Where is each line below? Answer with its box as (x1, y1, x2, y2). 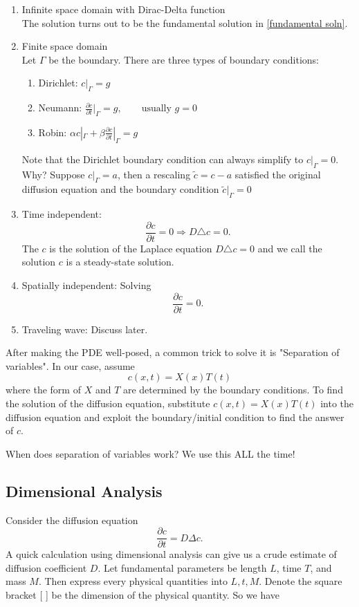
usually (141, 104, 172, 114)
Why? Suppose (21, 167, 85, 181)
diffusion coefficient (6, 560, 87, 575)
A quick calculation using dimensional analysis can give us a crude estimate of (6, 547, 337, 561)
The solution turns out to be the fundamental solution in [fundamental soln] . (21, 15, 348, 30)
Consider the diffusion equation (6, 512, 138, 527)
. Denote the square (259, 574, 342, 588)
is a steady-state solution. (66, 254, 174, 269)
